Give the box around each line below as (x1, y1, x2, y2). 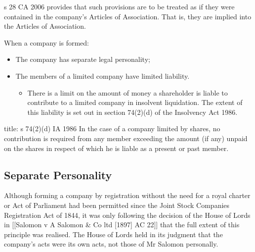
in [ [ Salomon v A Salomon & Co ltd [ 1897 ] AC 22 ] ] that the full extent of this (4, 219, 240, 230)
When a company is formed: (4, 37, 89, 48)
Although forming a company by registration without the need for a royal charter (4, 190, 251, 201)
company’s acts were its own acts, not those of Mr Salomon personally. (4, 239, 218, 249)
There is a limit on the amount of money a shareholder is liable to (27, 87, 228, 98)
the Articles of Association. (4, 21, 86, 31)
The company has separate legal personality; (15, 54, 150, 64)
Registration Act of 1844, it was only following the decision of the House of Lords (4, 209, 251, 220)
